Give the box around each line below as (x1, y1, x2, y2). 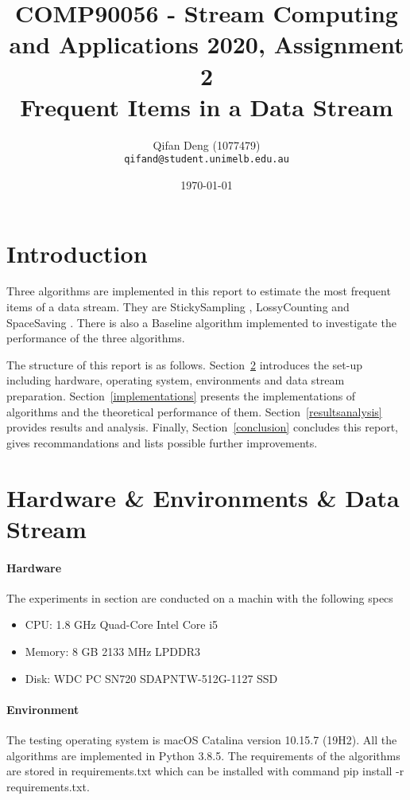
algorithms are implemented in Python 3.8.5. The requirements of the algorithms (6, 747, 400, 763)
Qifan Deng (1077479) (153, 136, 261, 153)
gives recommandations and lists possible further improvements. (6, 434, 318, 451)
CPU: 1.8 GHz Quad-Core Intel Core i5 (25, 616, 219, 633)
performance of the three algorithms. (6, 330, 185, 346)
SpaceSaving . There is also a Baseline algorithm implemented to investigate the (6, 314, 396, 330)
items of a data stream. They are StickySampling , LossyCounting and (6, 299, 350, 315)
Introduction (6, 236, 148, 269)
